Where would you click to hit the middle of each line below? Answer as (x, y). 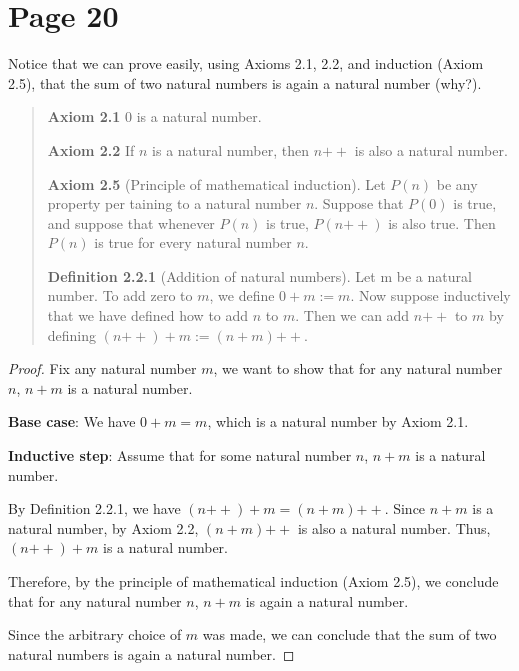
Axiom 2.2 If (91, 149)
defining (72, 334)
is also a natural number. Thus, (394, 527)
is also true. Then (442, 222)
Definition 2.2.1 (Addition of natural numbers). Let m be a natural (259, 275)
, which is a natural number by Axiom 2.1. (338, 421)
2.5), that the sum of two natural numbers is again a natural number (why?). (245, 82)
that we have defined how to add (148, 315)
